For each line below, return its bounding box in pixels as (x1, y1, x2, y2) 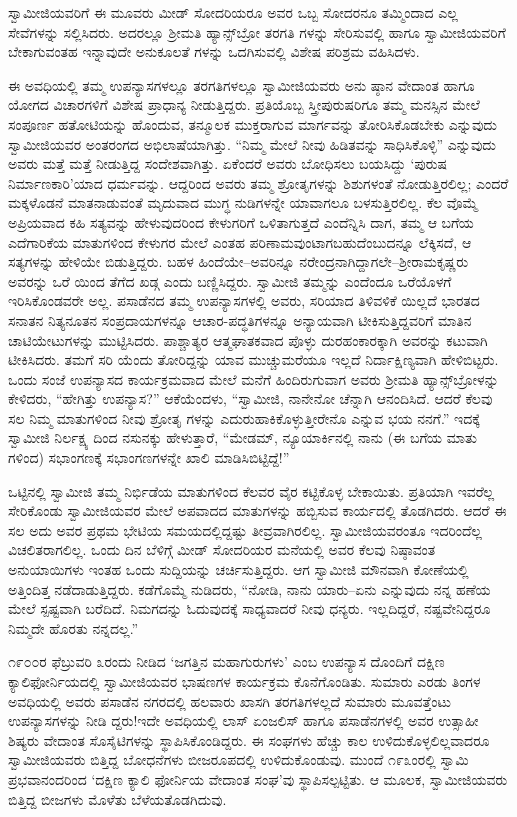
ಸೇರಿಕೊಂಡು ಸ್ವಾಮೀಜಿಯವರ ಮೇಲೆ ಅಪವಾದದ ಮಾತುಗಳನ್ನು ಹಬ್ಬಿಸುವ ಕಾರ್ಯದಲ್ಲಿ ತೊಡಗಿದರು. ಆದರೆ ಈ (8, 500, 507, 521)
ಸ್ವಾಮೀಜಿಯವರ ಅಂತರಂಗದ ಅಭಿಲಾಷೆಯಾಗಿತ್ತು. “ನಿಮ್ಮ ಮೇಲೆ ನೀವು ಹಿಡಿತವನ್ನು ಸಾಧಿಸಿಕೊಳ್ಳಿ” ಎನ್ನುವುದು (8, 133, 496, 154)
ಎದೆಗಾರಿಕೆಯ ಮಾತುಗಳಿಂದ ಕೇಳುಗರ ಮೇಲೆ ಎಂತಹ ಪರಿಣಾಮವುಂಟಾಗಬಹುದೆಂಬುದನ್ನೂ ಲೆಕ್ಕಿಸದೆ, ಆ (8, 231, 472, 252)
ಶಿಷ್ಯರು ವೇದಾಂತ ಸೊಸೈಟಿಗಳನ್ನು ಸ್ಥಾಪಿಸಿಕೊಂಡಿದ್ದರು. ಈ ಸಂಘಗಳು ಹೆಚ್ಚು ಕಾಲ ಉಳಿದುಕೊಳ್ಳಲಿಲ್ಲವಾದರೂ (8, 729, 490, 750)
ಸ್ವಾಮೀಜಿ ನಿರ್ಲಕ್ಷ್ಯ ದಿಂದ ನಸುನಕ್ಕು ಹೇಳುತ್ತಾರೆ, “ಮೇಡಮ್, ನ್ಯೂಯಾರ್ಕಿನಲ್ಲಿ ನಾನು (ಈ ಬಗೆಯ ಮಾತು (8, 427, 477, 448)
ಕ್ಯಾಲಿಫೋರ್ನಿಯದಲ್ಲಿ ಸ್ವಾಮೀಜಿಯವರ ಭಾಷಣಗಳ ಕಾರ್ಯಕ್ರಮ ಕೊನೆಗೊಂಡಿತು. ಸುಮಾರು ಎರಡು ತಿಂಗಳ (8, 671, 481, 691)
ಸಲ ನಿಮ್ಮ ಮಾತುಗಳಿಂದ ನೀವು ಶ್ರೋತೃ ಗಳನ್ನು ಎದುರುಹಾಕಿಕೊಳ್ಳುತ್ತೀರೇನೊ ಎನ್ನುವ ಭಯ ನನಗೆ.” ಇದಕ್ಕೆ (8, 407, 480, 428)
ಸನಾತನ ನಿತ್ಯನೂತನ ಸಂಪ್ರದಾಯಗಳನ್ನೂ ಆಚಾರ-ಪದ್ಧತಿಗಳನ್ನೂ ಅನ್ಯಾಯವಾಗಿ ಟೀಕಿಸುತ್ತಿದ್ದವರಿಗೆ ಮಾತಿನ (8, 309, 472, 330)
